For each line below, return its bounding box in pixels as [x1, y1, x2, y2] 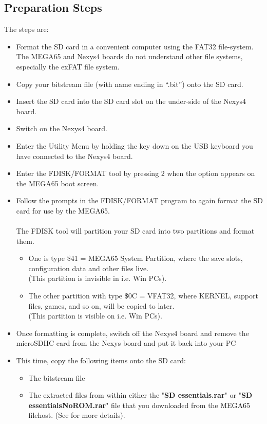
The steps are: [4, 24, 49, 34]
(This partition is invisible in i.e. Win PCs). [28, 273, 167, 284]
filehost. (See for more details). [28, 410, 125, 420]
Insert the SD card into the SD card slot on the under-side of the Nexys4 [16, 96, 246, 107]
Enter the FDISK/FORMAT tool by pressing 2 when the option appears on [16, 168, 255, 179]
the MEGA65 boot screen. [16, 178, 99, 188]
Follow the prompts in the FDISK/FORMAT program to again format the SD [16, 195, 263, 206]
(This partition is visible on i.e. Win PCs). [28, 310, 162, 321]
